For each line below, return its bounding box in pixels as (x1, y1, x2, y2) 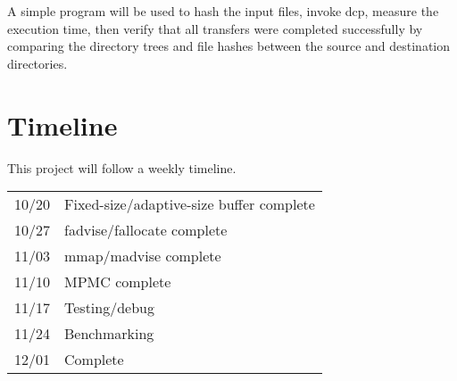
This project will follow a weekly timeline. (7, 158, 237, 177)
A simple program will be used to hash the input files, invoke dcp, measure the (7, 2, 439, 20)
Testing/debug (64, 297, 155, 319)
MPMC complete (64, 271, 171, 293)
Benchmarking (64, 323, 154, 344)
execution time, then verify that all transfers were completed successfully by (7, 19, 423, 37)
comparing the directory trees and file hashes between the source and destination (7, 37, 451, 55)
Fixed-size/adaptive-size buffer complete (64, 194, 315, 215)
